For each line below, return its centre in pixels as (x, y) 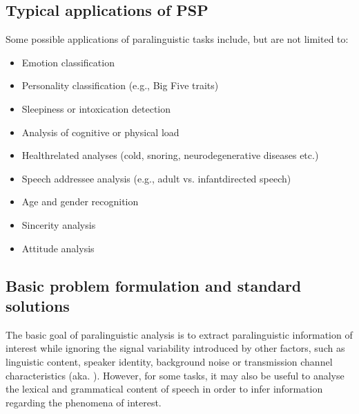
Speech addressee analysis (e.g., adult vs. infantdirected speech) (156, 178)
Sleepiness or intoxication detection (96, 108)
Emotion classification (68, 62)
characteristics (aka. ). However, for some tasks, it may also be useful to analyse (175, 375)
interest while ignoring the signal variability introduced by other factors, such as (175, 348)
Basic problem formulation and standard (154, 285)
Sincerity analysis (59, 224)
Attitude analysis (58, 248)
